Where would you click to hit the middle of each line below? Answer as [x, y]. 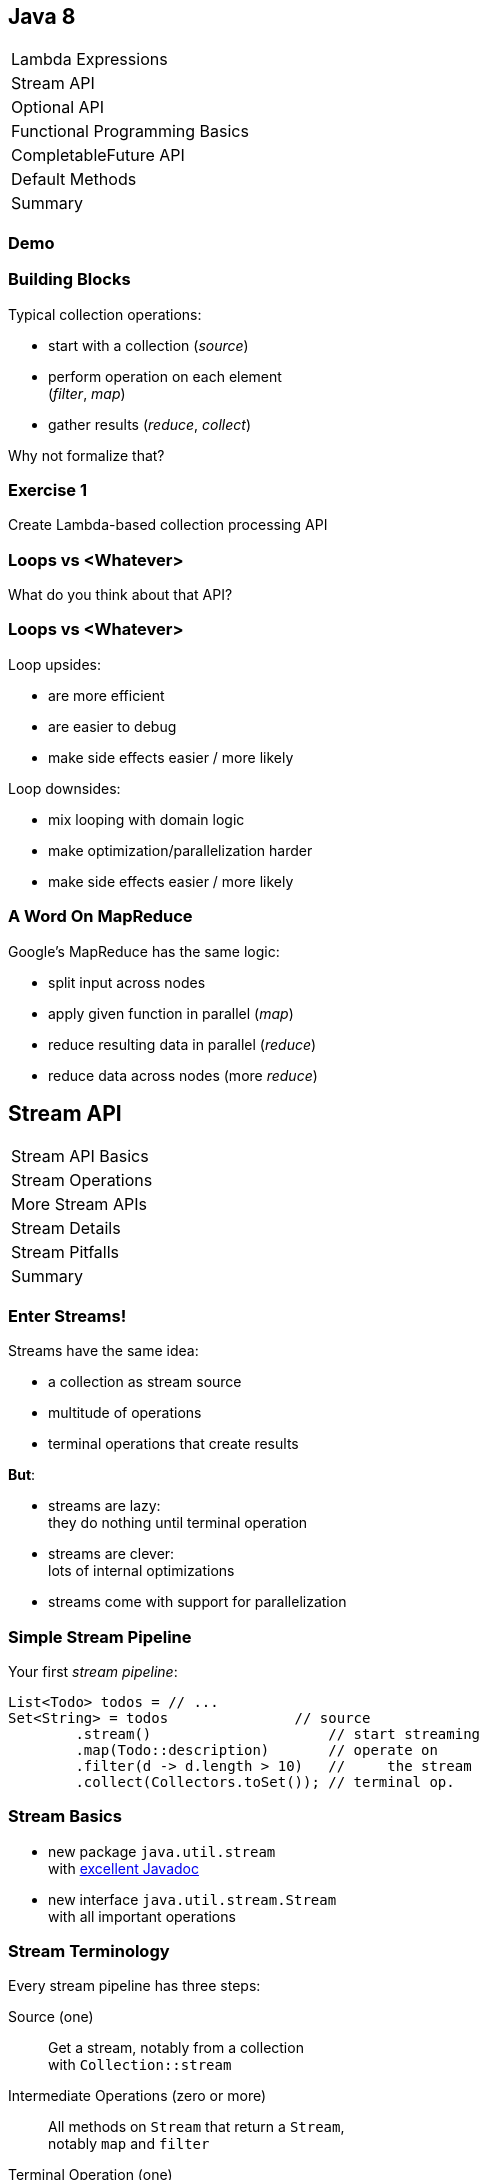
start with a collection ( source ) [148, 345]
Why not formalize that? [86, 455]
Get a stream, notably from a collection [176, 2048]
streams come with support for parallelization [197, 1602]
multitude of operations [125, 1413]
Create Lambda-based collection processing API [168, 525]
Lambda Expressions [89, 59]
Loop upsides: [55, 664]
